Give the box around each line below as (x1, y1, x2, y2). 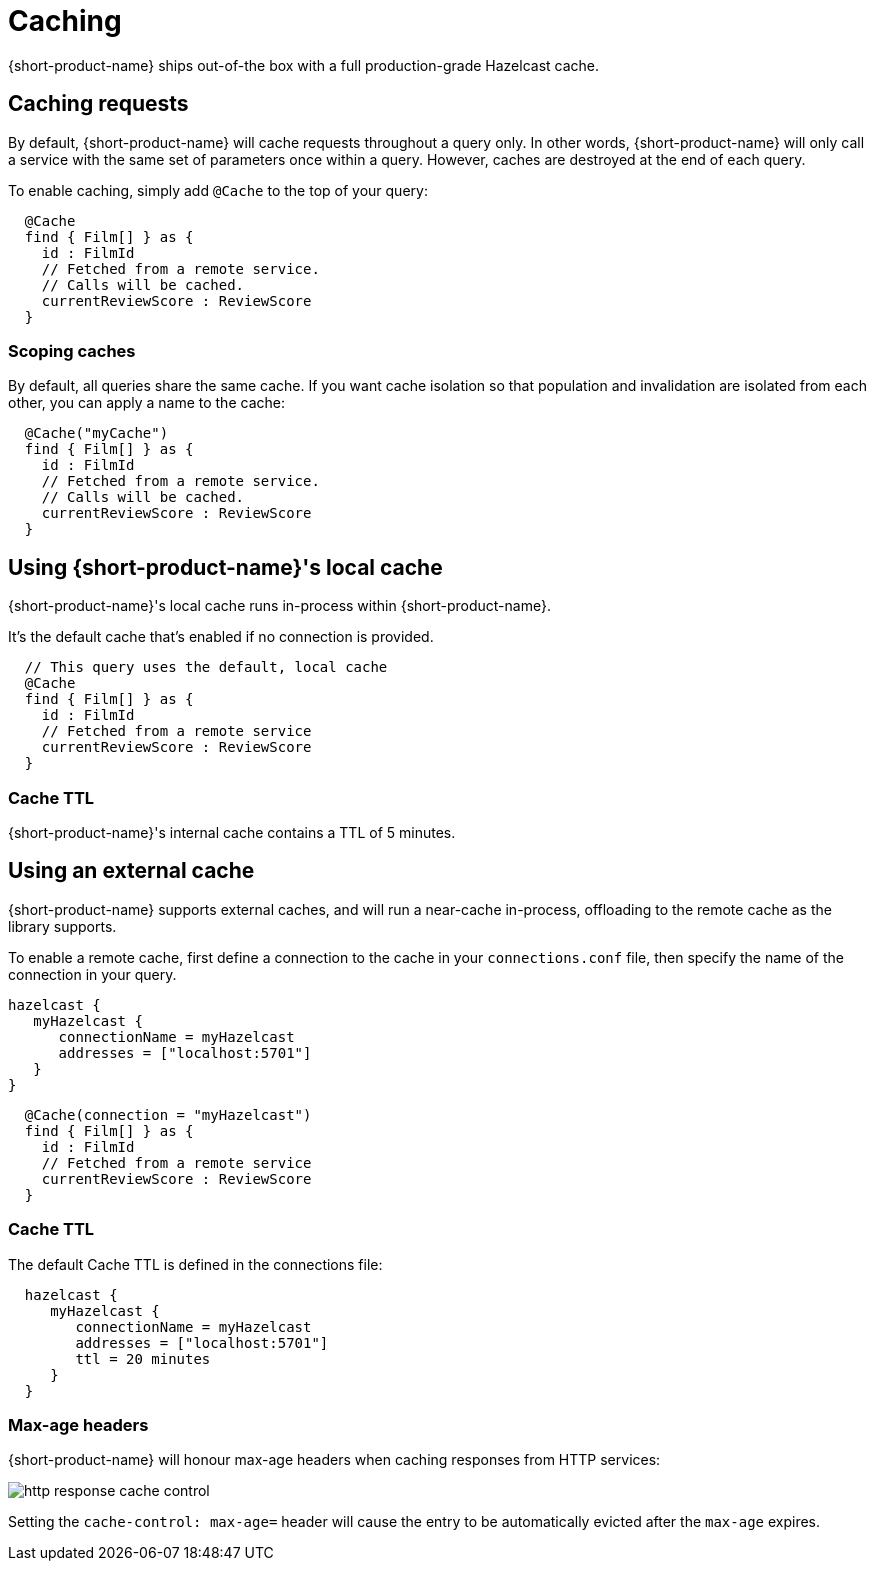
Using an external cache (8, 858, 255, 884)
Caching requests (8, 91, 189, 117)
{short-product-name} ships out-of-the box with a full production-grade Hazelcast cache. (8, 56, 600, 74)
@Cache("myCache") (24, 425, 169, 442)
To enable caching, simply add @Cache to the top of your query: (8, 181, 428, 199)
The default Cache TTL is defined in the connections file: (8, 1255, 383, 1273)
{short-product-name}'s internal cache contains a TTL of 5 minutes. (8, 823, 456, 841)
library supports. (8, 917, 117, 935)
